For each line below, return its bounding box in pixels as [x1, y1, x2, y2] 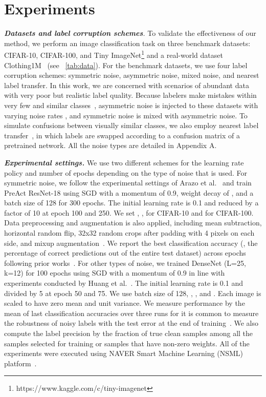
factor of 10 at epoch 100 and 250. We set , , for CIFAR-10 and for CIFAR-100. [4, 207, 254, 218]
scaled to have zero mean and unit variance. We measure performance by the [4, 298, 245, 308]
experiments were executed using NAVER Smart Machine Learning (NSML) [4, 348, 243, 359]
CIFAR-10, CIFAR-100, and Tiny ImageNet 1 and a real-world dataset [4, 48, 223, 60]
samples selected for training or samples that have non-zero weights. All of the [4, 338, 250, 348]
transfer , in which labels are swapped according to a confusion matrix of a [4, 130, 240, 140]
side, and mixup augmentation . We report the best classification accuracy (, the [4, 237, 258, 248]
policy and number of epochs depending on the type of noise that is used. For [4, 167, 248, 178]
